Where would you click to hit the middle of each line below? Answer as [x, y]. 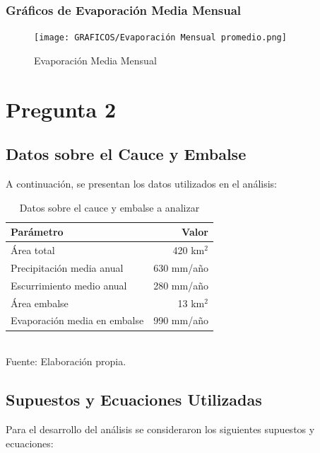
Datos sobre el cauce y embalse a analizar [109, 207]
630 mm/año [181, 267]
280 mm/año [181, 285]
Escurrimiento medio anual [69, 285]
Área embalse [40, 303]
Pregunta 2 [61, 109]
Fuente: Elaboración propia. [66, 361]
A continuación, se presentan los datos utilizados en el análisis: [142, 184]
